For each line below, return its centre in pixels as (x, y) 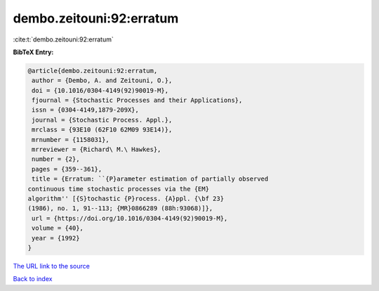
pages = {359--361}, (67, 169)
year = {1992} (56, 238)
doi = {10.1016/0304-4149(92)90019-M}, (100, 90)
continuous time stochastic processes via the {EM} (119, 189)
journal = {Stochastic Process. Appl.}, (102, 120)
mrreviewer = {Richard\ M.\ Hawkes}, (97, 150)
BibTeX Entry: (33, 52)
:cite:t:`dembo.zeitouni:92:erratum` (63, 39)
